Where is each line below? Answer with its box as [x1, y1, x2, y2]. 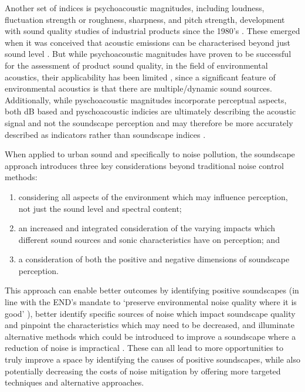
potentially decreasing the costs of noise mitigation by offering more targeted [5, 364, 281, 377]
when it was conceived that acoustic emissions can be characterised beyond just [5, 36, 291, 48]
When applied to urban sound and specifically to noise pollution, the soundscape [5, 148, 295, 160]
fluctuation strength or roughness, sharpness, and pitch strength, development [5, 13, 285, 25]
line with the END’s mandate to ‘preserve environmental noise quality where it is [5, 296, 297, 308]
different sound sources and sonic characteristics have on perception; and [18, 233, 280, 245]
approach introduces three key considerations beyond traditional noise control [5, 159, 284, 171]
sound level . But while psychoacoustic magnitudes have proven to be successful [5, 48, 292, 60]
